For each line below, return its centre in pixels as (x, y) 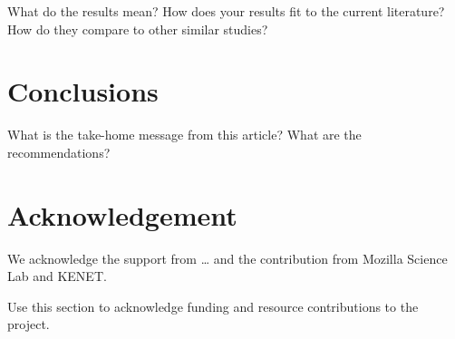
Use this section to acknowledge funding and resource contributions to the (213, 306)
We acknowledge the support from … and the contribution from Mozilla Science (227, 258)
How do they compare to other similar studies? (138, 29)
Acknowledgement (122, 214)
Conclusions (83, 91)
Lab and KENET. (57, 276)
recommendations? (59, 152)
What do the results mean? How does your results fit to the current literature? (226, 11)
